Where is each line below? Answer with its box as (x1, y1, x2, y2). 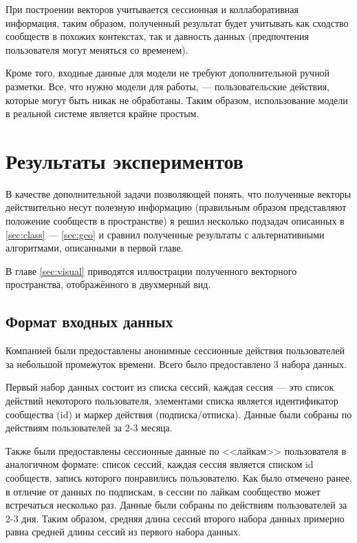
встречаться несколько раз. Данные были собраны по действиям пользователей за (6, 498, 347, 512)
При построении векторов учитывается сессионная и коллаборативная (6, 2, 299, 16)
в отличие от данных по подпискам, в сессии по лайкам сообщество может (6, 484, 321, 498)
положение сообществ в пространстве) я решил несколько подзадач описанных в (6, 214, 345, 228)
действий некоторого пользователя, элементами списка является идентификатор (6, 393, 338, 408)
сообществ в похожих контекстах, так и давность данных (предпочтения (6, 29, 309, 43)
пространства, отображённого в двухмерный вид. (6, 277, 211, 291)
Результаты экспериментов (6, 146, 244, 174)
